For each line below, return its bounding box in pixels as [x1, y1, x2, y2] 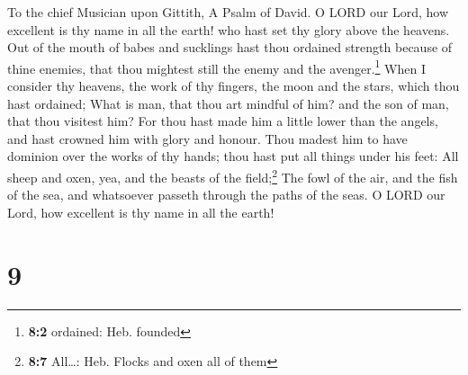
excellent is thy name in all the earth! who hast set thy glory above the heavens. [7, 20, 450, 39]
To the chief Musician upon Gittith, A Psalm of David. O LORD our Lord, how [7, 3, 448, 21]
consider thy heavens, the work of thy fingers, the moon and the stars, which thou [7, 76, 460, 95]
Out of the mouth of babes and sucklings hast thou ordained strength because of [7, 38, 453, 57]
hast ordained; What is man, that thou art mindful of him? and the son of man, [7, 94, 449, 112]
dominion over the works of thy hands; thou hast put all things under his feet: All [7, 147, 459, 165]
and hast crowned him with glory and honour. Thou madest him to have [7, 129, 408, 147]
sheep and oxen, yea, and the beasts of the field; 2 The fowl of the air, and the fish [7, 165, 458, 186]
